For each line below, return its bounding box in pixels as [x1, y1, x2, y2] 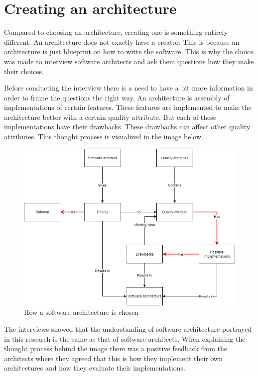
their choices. [4, 66, 44, 76]
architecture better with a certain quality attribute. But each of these [4, 111, 216, 122]
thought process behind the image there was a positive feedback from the [4, 343, 228, 354]
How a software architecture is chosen [24, 307, 139, 317]
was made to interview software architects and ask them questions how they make [4, 56, 254, 66]
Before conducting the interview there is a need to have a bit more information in [4, 83, 253, 93]
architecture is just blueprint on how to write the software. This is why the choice [4, 46, 254, 57]
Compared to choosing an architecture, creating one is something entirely [4, 27, 228, 37]
